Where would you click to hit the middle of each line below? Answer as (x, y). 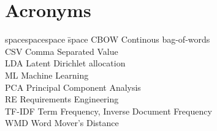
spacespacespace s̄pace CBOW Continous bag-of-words (108, 39)
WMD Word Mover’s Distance (62, 123)
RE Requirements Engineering (62, 99)
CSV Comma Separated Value (62, 51)
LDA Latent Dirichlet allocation (65, 63)
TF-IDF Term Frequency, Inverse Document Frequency (108, 111)
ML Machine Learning (47, 75)
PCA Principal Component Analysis (73, 87)
